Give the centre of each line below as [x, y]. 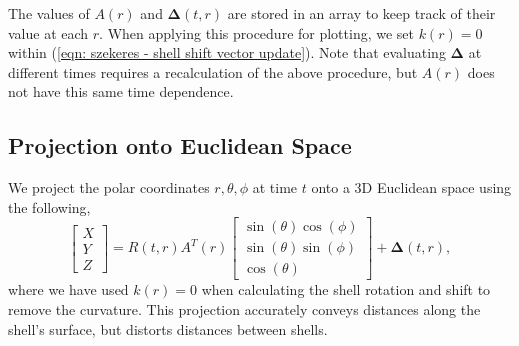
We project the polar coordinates [109, 187]
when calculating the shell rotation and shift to [346, 289]
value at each [48, 32]
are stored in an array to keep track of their [361, 13]
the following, [49, 206]
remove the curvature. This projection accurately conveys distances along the [244, 309]
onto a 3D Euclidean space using [411, 187]
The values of [49, 13]
